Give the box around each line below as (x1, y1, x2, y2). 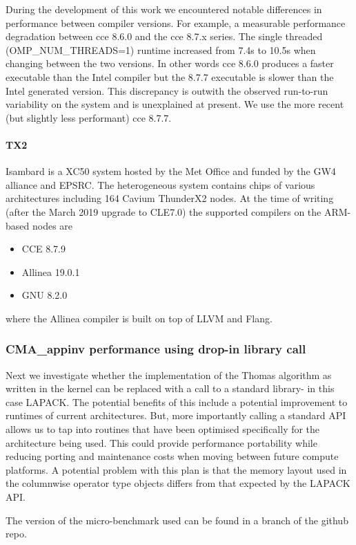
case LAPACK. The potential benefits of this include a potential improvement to (6, 394, 348, 409)
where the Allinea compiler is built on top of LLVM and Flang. (6, 311, 273, 325)
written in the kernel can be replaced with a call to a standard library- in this (6, 381, 335, 396)
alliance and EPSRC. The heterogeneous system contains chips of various (6, 177, 315, 192)
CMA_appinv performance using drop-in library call (6, 340, 306, 358)
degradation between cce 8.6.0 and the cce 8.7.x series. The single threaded (6, 29, 323, 44)
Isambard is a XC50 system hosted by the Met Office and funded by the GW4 (6, 164, 336, 178)
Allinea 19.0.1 (21, 264, 80, 279)
